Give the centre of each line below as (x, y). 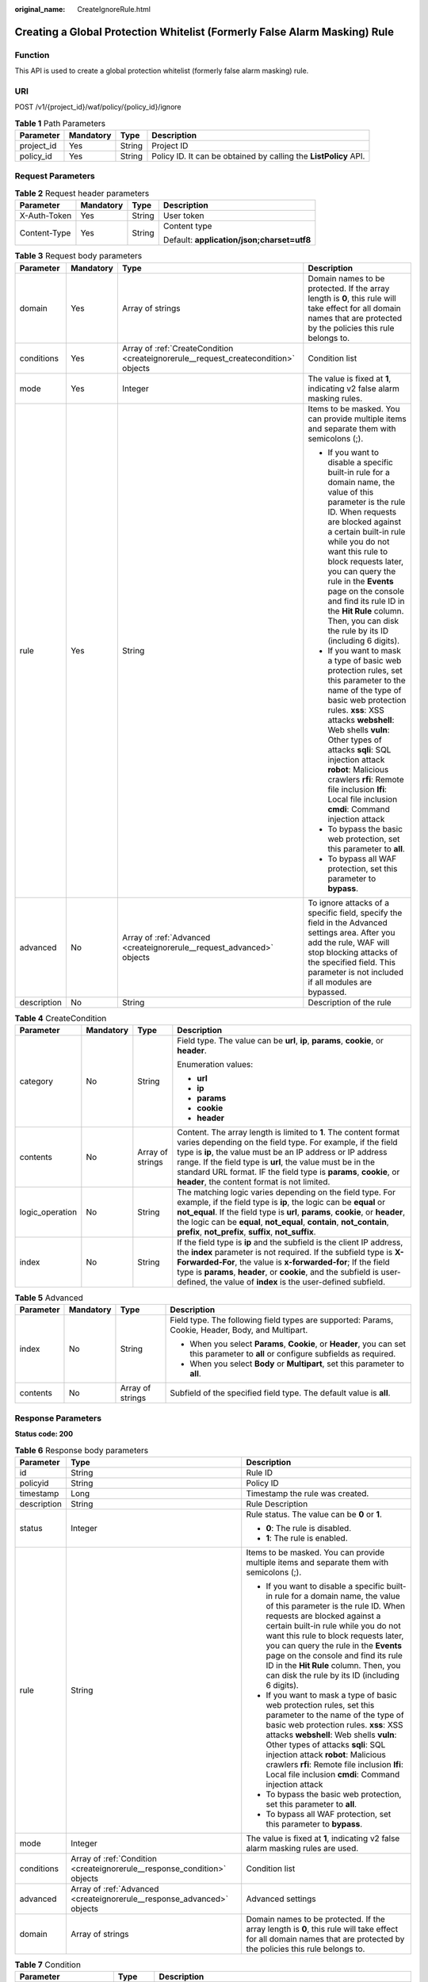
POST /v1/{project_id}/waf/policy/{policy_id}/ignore (98, 107)
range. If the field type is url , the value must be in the (276, 1161)
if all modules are (340, 981)
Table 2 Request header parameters (82, 193)
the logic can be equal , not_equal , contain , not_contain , (283, 1222)
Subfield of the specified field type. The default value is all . (280, 1393)
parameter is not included (356, 972)
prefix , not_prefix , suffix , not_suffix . (246, 1231)
